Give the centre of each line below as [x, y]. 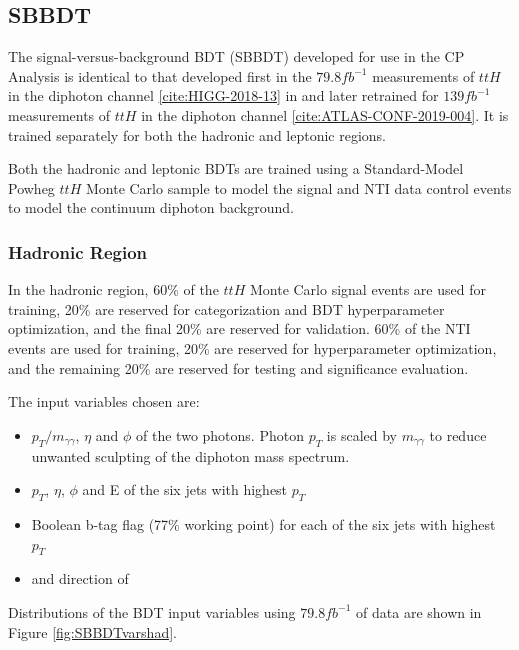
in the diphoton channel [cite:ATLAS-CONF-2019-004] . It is [325, 114]
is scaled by [361, 434]
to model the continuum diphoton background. [151, 207]
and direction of [80, 578]
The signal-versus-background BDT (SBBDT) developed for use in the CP [236, 56]
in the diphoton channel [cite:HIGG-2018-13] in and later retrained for [223, 95]
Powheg [31, 187]
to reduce [458, 434]
